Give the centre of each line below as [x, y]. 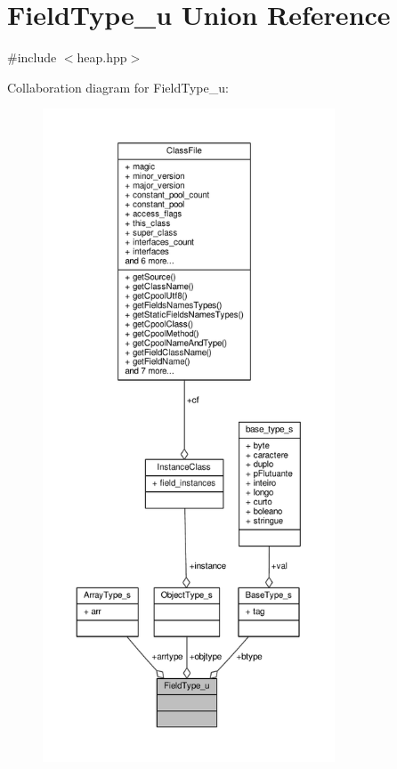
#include [32, 57]
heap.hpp [102, 57]
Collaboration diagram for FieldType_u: [118, 87]
